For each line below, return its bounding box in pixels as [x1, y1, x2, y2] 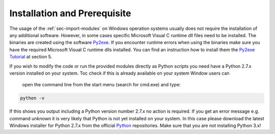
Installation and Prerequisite [9, 8, 131, 19]
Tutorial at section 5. [9, 54, 52, 60]
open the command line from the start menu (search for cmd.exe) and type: [22, 82, 181, 88]
